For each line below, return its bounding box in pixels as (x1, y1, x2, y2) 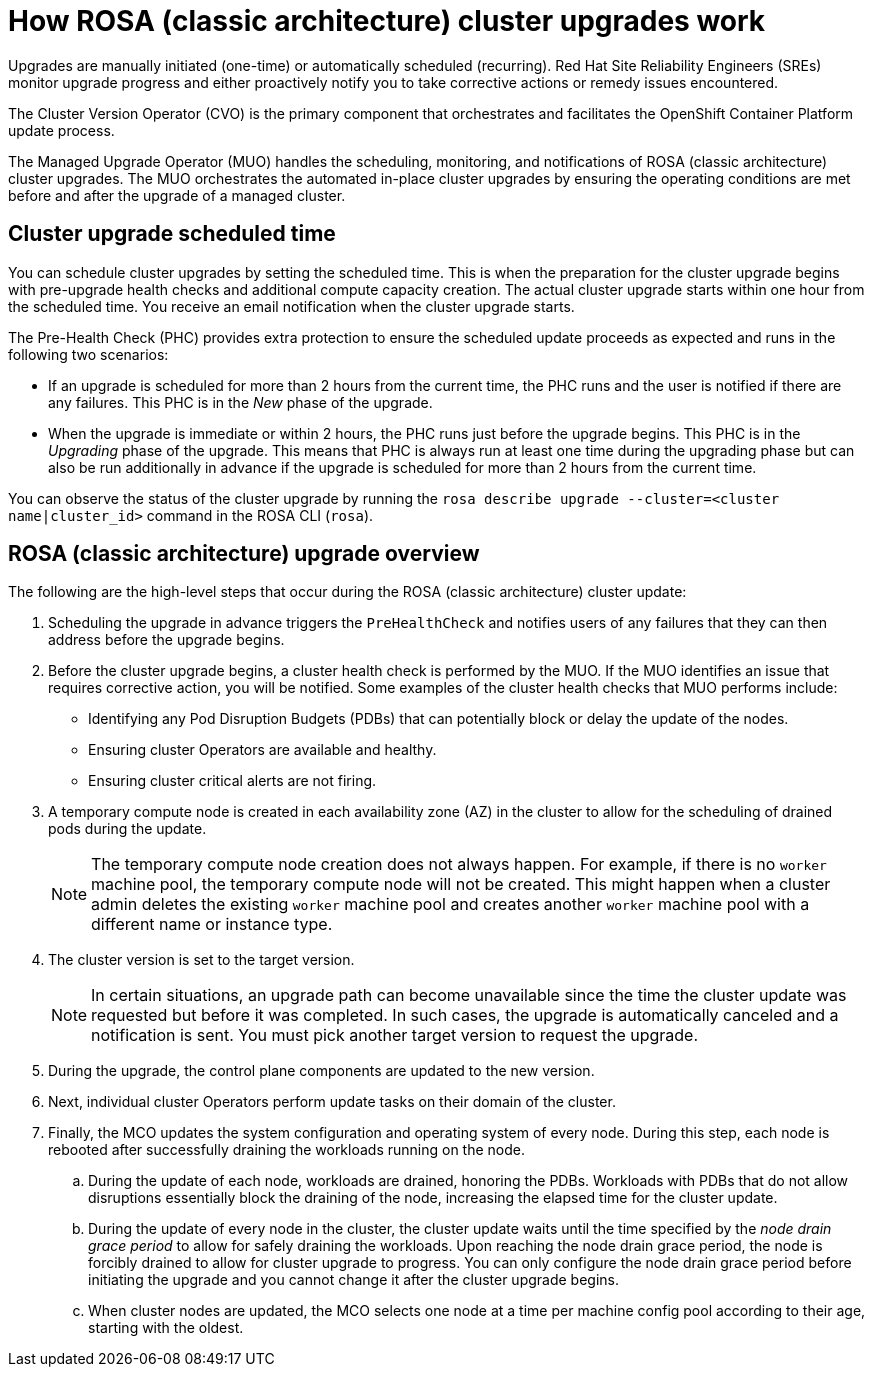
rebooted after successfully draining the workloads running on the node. (48, 1141, 526, 1159)
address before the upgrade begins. (48, 631, 285, 649)
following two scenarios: (8, 345, 169, 363)
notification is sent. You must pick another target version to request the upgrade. (91, 1025, 699, 1046)
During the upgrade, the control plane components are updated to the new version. (48, 1062, 595, 1080)
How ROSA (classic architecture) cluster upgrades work (8, 4, 766, 38)
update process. (8, 121, 115, 139)
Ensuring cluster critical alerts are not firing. (88, 772, 377, 790)
